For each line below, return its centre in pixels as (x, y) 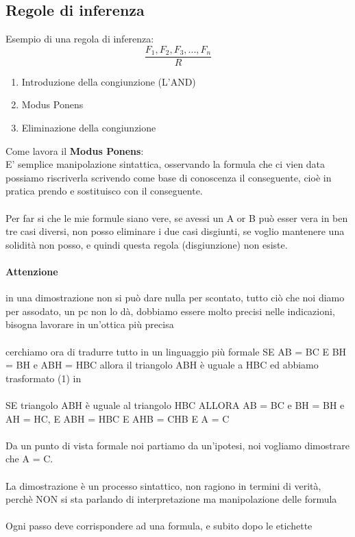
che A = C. (29, 459)
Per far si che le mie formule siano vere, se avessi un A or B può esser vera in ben (177, 217)
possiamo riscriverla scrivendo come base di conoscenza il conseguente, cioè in (169, 177)
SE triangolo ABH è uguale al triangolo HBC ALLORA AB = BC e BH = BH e (175, 404)
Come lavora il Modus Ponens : (75, 150)
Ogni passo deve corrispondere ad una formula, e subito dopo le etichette (159, 526)
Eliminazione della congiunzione (89, 128)
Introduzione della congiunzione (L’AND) (109, 81)
